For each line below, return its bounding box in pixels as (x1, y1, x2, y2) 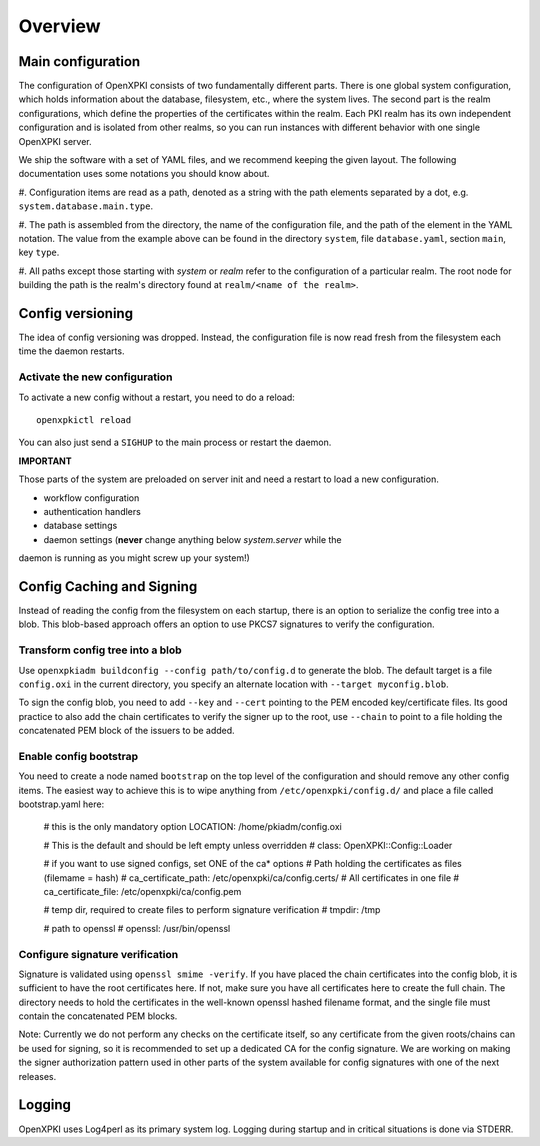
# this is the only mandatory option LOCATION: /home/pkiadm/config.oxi (43, 821, 342, 833)
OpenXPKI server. (18, 135, 92, 147)
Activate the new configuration (18, 370, 173, 384)
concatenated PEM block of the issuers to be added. (18, 725, 235, 737)
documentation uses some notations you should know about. (18, 168, 270, 180)
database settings (43, 520, 118, 532)
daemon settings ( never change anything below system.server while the (43, 533, 342, 545)
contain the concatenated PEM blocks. (18, 1010, 178, 1022)
